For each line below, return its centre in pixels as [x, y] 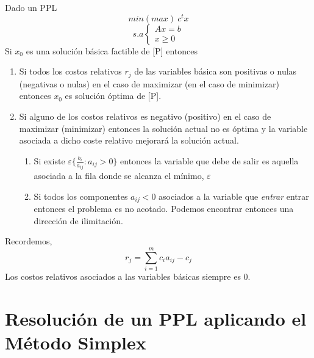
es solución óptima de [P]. [113, 96]
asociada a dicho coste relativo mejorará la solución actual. [129, 140]
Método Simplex [76, 342]
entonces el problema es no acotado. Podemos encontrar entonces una [164, 209]
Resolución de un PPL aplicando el [156, 318]
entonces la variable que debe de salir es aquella [209, 160]
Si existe [49, 160]
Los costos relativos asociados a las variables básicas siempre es [123, 276]
